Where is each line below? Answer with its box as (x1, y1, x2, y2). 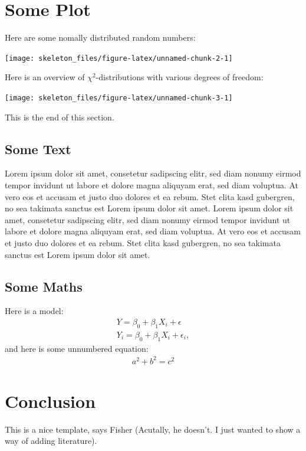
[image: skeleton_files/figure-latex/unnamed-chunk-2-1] (5, 54, 233, 63)
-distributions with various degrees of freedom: (96, 71, 264, 83)
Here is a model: (5, 305, 64, 317)
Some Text (5, 139, 71, 158)
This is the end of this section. (5, 110, 114, 123)
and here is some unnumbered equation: (5, 342, 149, 354)
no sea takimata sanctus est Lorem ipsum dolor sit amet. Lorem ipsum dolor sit (5, 202, 294, 214)
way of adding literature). (5, 434, 97, 447)
